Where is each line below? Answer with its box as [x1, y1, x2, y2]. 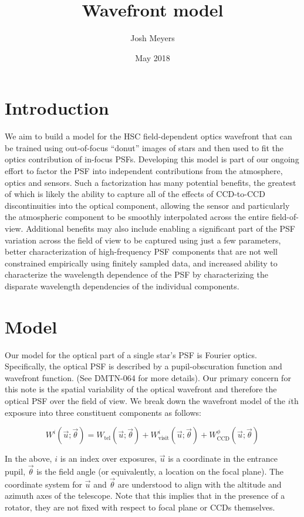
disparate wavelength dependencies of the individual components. [5, 279, 239, 292]
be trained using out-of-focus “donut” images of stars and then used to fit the [5, 141, 283, 154]
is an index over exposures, [60, 452, 157, 465]
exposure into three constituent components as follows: [5, 406, 201, 418]
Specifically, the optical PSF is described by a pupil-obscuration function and [5, 360, 282, 372]
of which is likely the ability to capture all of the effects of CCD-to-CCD [5, 188, 265, 200]
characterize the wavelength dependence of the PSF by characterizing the [5, 268, 268, 281]
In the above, [5, 452, 52, 465]
